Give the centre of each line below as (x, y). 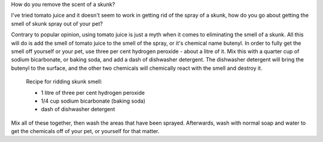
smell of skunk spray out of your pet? (57, 23)
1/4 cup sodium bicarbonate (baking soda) (93, 101)
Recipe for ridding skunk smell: (64, 82)
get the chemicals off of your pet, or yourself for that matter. (85, 131)
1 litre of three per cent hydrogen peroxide (93, 92)
